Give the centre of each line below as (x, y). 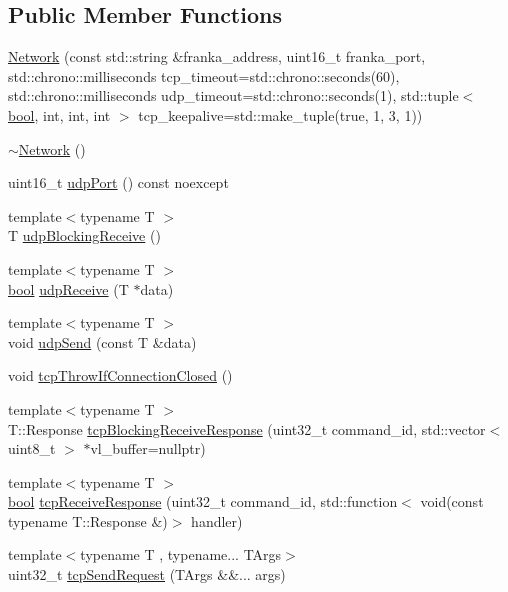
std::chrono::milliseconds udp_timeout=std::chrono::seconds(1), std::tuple (233, 95)
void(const (452, 501)
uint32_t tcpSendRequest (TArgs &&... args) (147, 574)
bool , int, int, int (59, 114)
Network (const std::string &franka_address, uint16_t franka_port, (217, 56)
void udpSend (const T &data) (102, 341)
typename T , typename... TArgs (181, 554)
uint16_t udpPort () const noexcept (118, 182)
